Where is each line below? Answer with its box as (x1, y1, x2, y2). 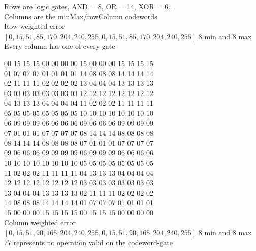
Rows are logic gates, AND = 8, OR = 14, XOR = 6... (4, 1, 174, 11)
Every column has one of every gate (4, 41, 115, 51)
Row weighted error (4, 21, 65, 32)
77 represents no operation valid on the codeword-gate (4, 237, 173, 247)
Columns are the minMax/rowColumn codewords (4, 11, 157, 21)
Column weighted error (4, 217, 76, 228)
